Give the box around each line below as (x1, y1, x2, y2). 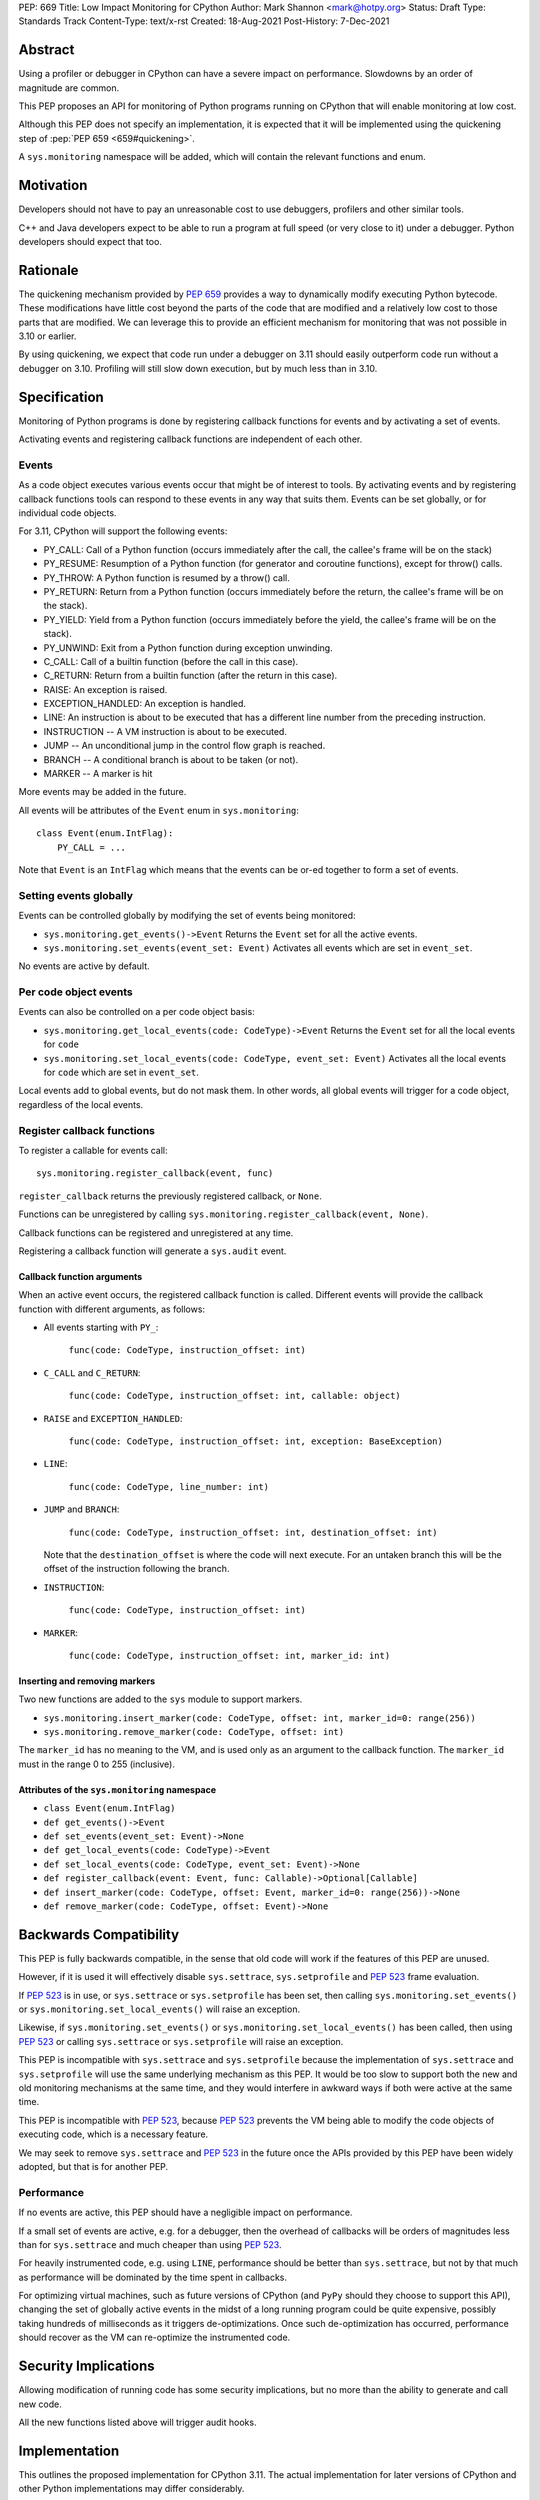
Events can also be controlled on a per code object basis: (18, 1006, 255, 1018)
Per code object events (18, 985, 134, 999)
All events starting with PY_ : (43, 1321, 159, 1334)
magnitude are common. (18, 81, 120, 94)
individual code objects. (18, 507, 117, 519)
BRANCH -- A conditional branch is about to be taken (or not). (43, 753, 299, 765)
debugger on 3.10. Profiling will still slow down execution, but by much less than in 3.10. (18, 362, 378, 374)
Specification (18, 388, 104, 405)
